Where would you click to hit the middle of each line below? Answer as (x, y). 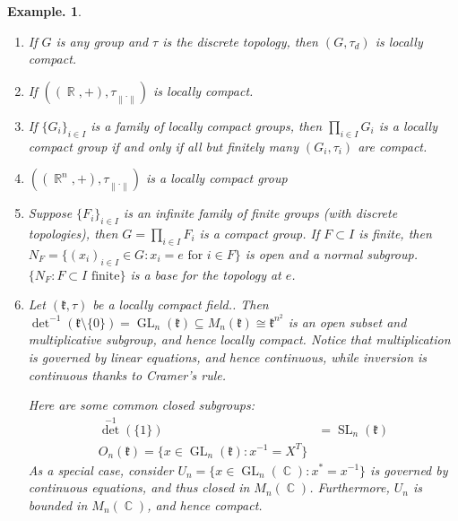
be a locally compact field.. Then (181, 304)
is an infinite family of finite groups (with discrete (260, 213)
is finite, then (395, 233)
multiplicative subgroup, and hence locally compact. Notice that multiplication (239, 339)
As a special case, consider (101, 469)
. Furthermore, (350, 487)
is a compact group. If (259, 233)
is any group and (102, 41)
